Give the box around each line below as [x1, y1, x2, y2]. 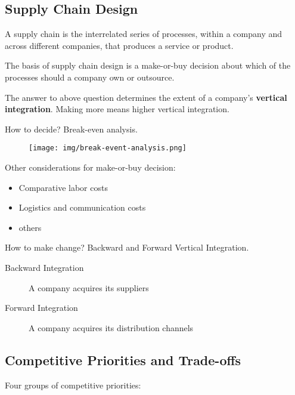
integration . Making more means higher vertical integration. [5, 103, 229, 115]
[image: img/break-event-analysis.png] [29, 144, 187, 153]
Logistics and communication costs [18, 201, 146, 214]
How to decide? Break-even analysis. [5, 122, 138, 135]
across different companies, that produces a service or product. [5, 39, 234, 51]
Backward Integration [5, 261, 84, 273]
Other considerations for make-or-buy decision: [5, 161, 176, 174]
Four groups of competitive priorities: [5, 378, 141, 391]
